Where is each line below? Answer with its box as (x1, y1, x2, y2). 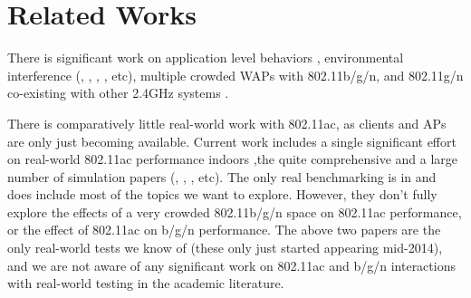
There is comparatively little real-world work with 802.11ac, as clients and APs (7, 113, 447, 132)
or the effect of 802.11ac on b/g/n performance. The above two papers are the (7, 220, 441, 239)
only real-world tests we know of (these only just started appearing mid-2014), (7, 238, 443, 257)
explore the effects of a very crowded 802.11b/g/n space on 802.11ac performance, (7, 202, 462, 221)
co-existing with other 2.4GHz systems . (7, 83, 229, 102)
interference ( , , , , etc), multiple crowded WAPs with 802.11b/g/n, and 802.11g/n (7, 65, 464, 84)
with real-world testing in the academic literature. (7, 274, 284, 293)
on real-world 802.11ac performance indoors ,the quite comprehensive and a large (7, 149, 458, 168)
